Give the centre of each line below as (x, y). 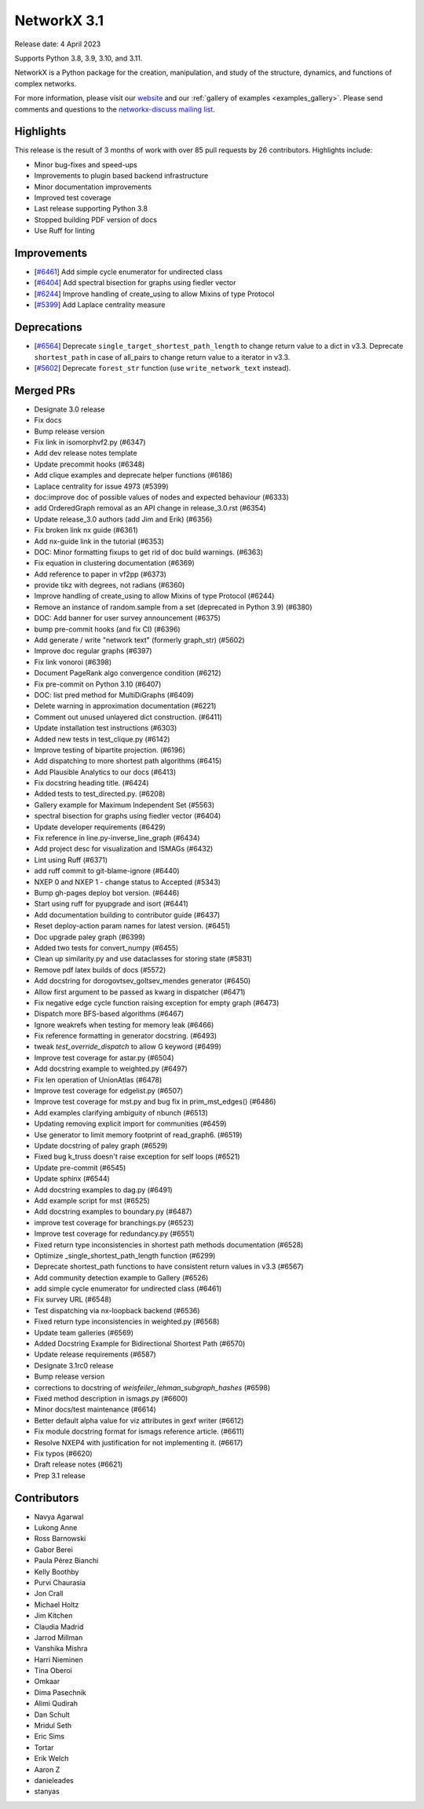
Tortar (44, 1747)
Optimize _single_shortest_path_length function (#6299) (125, 1255)
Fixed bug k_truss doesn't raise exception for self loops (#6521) (137, 1157)
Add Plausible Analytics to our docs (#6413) (105, 772)
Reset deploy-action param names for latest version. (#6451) (132, 926)
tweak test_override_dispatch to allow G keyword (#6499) (128, 1047)
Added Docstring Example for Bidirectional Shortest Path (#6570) (140, 1344)
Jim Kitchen (53, 1616)
